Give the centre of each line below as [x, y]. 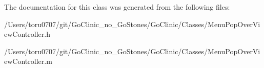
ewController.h [27, 34]
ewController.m [28, 61]
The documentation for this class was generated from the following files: [117, 7]
